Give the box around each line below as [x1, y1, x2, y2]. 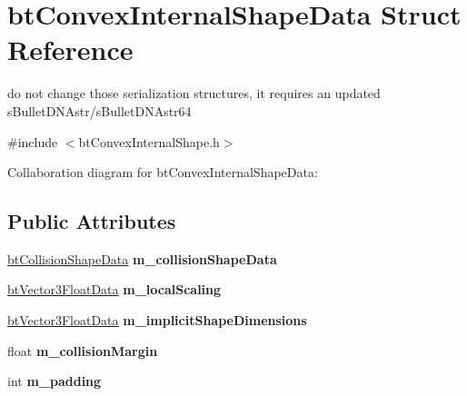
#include [7, 132, 58, 151]
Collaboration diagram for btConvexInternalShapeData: [7, 163, 318, 182]
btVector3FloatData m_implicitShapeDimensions [7, 311, 307, 330]
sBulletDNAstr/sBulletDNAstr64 [7, 101, 192, 120]
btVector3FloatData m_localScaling [7, 280, 222, 299]
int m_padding [7, 371, 102, 391]
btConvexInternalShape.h [78, 132, 220, 151]
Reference [7, 31, 134, 68]
